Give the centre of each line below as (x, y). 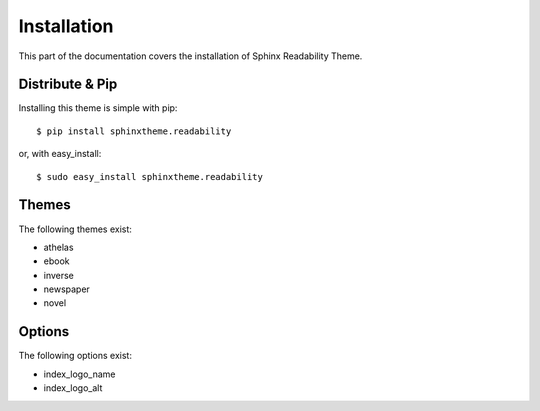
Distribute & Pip (68, 84)
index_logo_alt (73, 388)
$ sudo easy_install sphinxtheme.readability (150, 176)
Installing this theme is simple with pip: (98, 108)
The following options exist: (75, 356)
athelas (58, 247)
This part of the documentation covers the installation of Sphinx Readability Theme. (190, 56)
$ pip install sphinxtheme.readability (134, 131)
